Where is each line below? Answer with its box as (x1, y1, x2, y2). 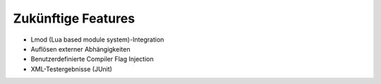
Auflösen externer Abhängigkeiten (30, 44, 131, 53)
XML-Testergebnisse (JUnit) (30, 64, 113, 73)
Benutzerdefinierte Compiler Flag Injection (30, 55, 155, 64)
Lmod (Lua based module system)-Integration (30, 35, 164, 44)
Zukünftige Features (13, 11, 135, 26)
